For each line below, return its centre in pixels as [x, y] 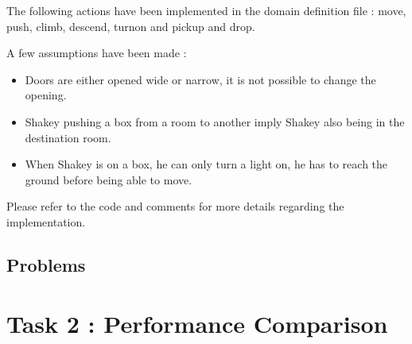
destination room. [68, 137]
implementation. [46, 221]
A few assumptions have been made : [97, 53]
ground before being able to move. [109, 179]
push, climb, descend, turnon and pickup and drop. [131, 26]
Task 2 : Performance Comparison [197, 323]
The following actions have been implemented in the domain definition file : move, [206, 10]
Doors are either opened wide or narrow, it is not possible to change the [200, 79]
